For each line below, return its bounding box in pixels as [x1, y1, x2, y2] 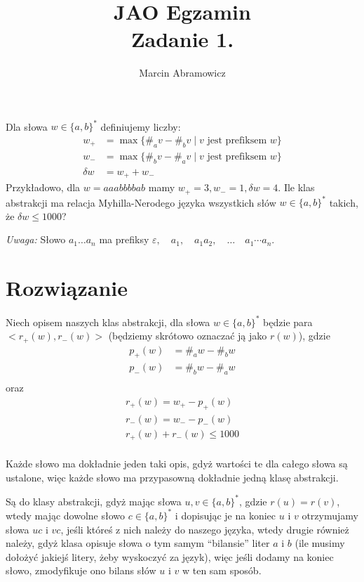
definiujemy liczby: [100, 119, 181, 134]
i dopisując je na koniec [175, 507, 276, 522]
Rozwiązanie [6, 273, 128, 302]
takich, [329, 195, 358, 209]
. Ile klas [278, 180, 315, 195]
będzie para [263, 314, 313, 329]
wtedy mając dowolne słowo [6, 507, 126, 522]
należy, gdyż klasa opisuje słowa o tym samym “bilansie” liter [6, 536, 270, 550]
